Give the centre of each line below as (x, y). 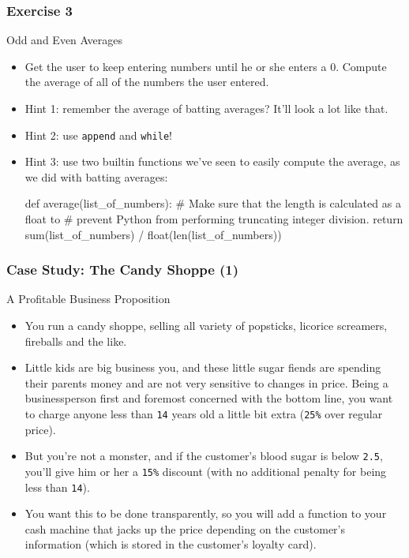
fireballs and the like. (76, 341)
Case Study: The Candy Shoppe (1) (123, 270)
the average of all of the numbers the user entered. (147, 82)
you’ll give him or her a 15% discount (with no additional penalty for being (206, 471)
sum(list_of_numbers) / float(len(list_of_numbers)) (153, 234)
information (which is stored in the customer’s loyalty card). (171, 544)
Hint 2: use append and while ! (98, 135)
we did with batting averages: (96, 176)
